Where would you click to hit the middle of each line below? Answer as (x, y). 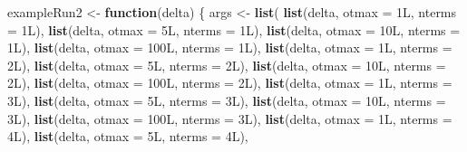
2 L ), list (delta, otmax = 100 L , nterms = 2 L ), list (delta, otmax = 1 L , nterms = (230, 83)
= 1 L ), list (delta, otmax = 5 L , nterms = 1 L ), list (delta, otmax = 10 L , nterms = (234, 29)
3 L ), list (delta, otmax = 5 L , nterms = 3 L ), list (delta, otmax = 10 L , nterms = (227, 100)
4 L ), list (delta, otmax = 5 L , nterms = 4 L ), (128, 136)
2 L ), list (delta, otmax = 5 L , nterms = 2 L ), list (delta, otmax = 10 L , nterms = (227, 65)
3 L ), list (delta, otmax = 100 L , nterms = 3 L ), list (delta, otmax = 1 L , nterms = (230, 118)
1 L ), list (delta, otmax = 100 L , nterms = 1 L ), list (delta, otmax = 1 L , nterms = (230, 47)
